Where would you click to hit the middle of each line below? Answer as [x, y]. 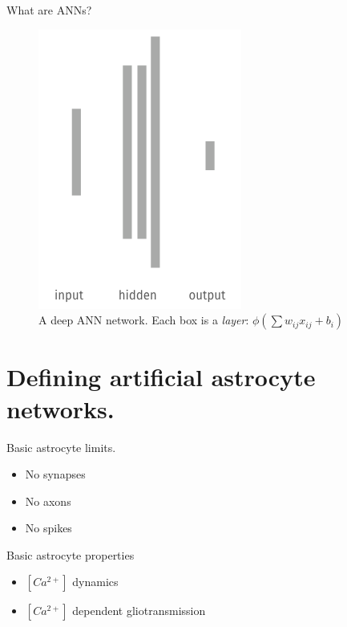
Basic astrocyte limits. [61, 447]
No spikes [48, 528]
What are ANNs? [49, 10]
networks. [61, 408]
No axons [48, 501]
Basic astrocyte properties [71, 554]
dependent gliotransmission [139, 611]
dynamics [95, 582]
